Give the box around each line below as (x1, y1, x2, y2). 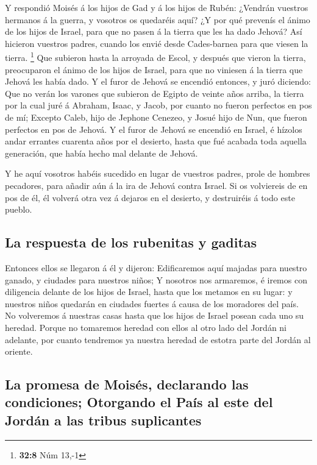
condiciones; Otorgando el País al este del (5, 392, 273, 411)
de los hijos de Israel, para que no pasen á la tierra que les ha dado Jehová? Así (5, 25, 302, 38)
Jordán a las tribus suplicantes (5, 410, 202, 429)
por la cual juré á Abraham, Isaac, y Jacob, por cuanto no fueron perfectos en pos (5, 99, 312, 112)
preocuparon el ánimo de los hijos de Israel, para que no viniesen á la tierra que (5, 63, 303, 76)
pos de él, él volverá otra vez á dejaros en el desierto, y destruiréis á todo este (5, 191, 295, 204)
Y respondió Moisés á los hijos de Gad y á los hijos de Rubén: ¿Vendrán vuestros (5, 1, 308, 13)
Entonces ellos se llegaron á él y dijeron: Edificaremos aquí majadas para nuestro (5, 261, 307, 274)
